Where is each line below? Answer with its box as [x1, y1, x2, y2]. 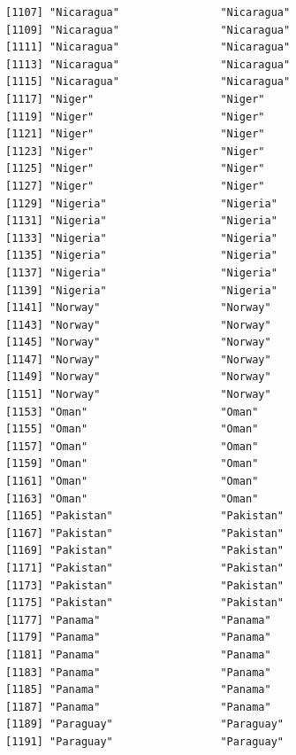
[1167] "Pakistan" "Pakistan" [5, 526, 284, 540]
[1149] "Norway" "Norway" [5, 370, 271, 384]
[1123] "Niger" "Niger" [5, 144, 265, 158]
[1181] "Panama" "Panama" [5, 648, 271, 661]
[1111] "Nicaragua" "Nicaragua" [5, 41, 291, 54]
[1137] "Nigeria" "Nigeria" [5, 266, 277, 279]
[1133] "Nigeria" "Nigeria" [5, 231, 277, 245]
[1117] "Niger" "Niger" [5, 92, 265, 105]
